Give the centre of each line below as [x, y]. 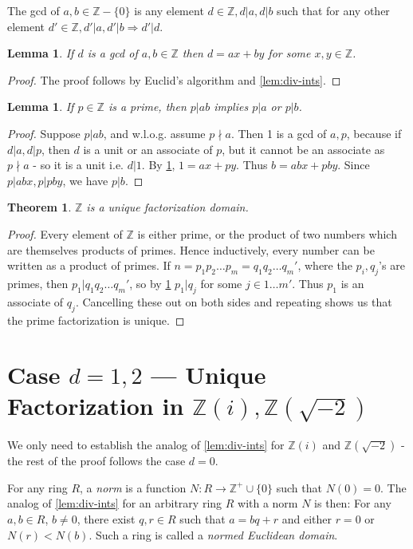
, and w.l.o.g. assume [154, 133]
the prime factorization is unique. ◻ [96, 320]
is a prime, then [147, 107]
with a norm [268, 503]
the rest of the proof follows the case [96, 461]
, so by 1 [150, 283]
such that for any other [333, 10]
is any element [169, 10]
